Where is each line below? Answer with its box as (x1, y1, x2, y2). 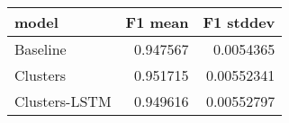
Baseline (14, 39, 67, 59)
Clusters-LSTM (14, 91, 112, 111)
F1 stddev (203, 12, 275, 32)
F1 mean (125, 12, 189, 32)
